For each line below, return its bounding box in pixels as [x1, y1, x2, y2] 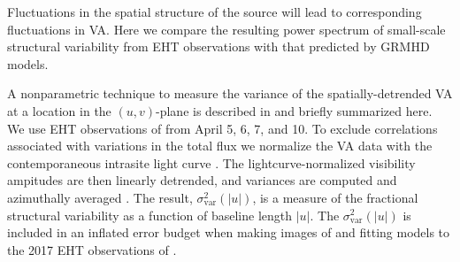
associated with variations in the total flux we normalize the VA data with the [7, 136, 433, 155]
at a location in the [7, 101, 111, 119]
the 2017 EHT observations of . [7, 240, 177, 258]
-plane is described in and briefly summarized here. [156, 101, 433, 119]
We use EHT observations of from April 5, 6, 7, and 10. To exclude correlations [7, 119, 438, 137]
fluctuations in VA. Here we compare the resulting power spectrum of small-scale [7, 19, 446, 38]
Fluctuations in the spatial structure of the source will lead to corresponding [7, 3, 422, 20]
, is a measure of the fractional [252, 188, 418, 206]
